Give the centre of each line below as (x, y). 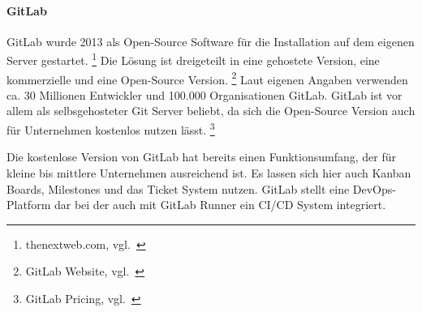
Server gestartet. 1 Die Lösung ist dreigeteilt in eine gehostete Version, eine (193, 59)
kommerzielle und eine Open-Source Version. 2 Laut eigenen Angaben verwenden (207, 78)
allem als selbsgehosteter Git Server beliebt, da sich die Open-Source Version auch (211, 111)
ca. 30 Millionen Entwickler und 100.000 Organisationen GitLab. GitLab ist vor (205, 94)
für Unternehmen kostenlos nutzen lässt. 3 (111, 128)
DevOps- (374, 188)
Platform (29, 205)
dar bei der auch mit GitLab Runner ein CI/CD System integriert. (220, 205)
